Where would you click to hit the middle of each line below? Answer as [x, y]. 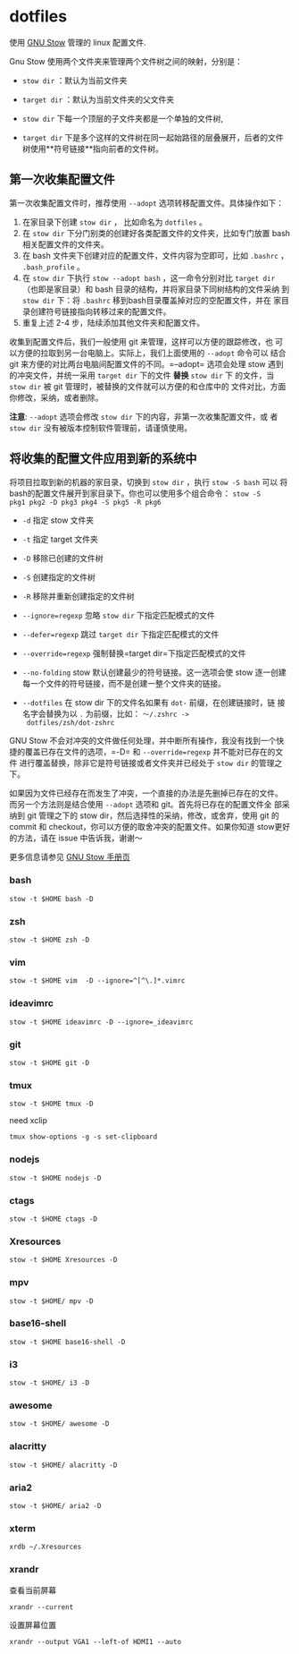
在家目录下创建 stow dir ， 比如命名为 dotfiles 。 [115, 222]
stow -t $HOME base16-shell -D [67, 1342]
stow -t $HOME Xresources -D [63, 1260]
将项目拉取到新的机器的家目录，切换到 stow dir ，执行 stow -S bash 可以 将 [149, 482]
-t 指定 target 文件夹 [60, 539]
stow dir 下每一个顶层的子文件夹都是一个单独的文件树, [123, 118]
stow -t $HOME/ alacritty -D [63, 1465]
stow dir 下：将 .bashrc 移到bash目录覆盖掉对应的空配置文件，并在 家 [152, 300]
